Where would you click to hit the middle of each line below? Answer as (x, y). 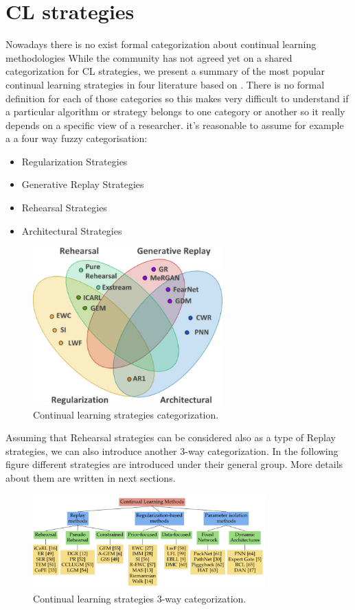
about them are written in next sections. (91, 478)
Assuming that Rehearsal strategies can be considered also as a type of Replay (171, 437)
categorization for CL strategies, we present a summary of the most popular (165, 71)
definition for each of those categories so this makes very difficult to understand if (177, 98)
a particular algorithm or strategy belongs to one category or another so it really (175, 112)
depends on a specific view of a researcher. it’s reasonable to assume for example (175, 125)
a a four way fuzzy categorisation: (77, 138)
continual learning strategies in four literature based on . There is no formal (165, 84)
